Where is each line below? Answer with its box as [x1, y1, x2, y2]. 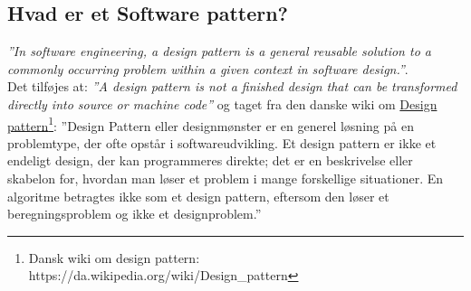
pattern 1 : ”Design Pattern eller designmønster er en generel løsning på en [7, 113, 414, 135]
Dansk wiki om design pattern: [28, 248, 200, 267]
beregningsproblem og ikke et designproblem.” [7, 204, 262, 223]
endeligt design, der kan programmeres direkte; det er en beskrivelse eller [7, 151, 413, 170]
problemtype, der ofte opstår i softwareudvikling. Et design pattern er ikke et [7, 133, 437, 152]
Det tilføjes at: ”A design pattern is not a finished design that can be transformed [7, 77, 457, 96]
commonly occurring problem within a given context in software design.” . [7, 59, 409, 78]
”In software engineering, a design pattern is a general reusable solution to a [7, 42, 431, 61]
